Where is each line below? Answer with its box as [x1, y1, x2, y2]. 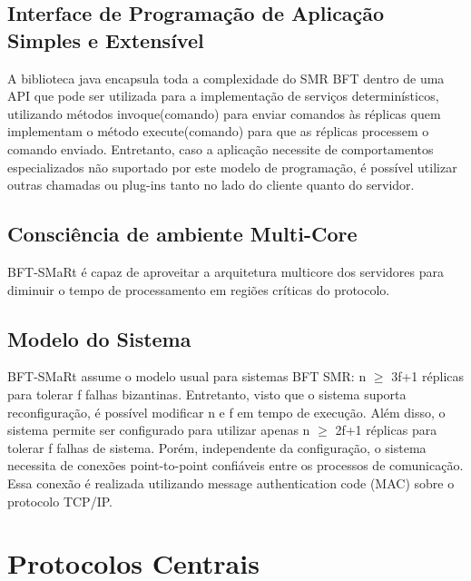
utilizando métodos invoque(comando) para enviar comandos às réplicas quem [7, 103, 441, 123]
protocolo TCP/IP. [7, 491, 113, 510]
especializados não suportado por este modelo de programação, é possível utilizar [7, 157, 457, 176]
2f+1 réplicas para [335, 420, 437, 439]
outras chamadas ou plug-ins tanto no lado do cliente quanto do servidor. [7, 175, 415, 194]
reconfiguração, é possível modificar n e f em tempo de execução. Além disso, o [7, 402, 446, 421]
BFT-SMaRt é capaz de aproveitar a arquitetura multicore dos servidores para [7, 261, 444, 281]
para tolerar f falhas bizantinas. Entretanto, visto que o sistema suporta [7, 384, 407, 403]
